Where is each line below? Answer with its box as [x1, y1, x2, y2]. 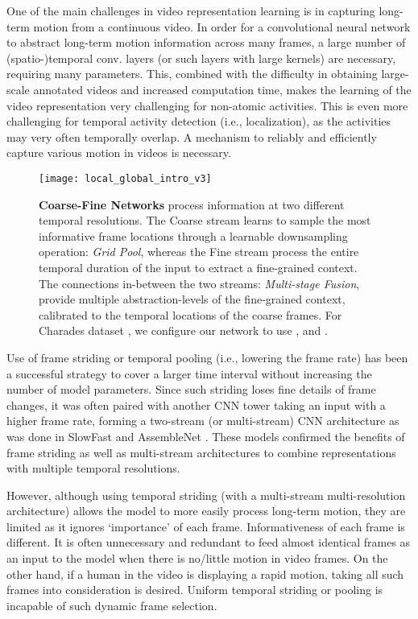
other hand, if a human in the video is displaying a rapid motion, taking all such [6, 565, 404, 582]
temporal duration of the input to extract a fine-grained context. [39, 258, 358, 275]
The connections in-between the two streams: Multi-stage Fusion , [39, 274, 360, 291]
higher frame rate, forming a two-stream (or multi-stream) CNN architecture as [6, 412, 399, 429]
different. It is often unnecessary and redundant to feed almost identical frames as [6, 534, 411, 551]
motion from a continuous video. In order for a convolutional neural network [33, 18, 411, 35]
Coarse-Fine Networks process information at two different [39, 196, 345, 213]
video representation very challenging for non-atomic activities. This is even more [6, 97, 408, 113]
